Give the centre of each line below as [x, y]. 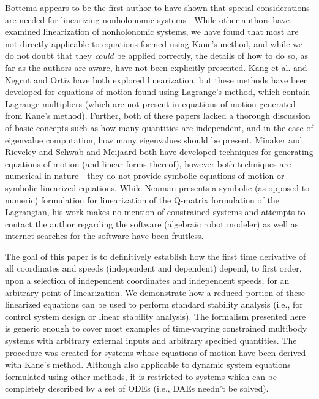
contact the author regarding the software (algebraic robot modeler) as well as [152, 223]
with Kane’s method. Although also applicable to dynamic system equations [148, 364]
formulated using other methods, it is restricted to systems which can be [141, 376]
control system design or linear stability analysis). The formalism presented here [156, 316]
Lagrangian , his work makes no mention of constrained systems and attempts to [155, 212]
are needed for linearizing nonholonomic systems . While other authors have [147, 19]
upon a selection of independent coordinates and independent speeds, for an [147, 280]
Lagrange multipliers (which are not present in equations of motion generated [150, 103]
